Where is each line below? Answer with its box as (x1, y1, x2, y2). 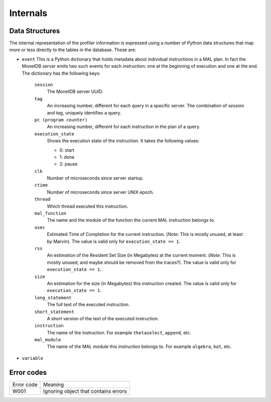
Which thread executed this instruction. (47, 203, 128, 209)
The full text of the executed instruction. (47, 302, 130, 308)
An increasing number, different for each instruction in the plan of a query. (47, 123, 200, 130)
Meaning (43, 381, 64, 388)
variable (22, 355, 44, 361)
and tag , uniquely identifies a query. (47, 109, 121, 115)
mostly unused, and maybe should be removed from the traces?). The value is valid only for (47, 259, 236, 265)
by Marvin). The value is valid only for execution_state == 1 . (47, 238, 181, 244)
